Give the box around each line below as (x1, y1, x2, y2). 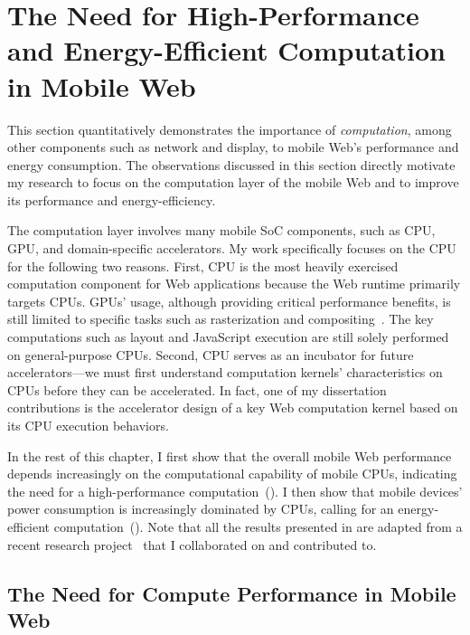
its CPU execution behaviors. (7, 416, 169, 434)
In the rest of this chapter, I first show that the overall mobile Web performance (7, 446, 452, 465)
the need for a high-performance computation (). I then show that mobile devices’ (7, 481, 463, 500)
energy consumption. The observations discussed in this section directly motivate (7, 155, 456, 174)
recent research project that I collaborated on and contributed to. (7, 535, 377, 554)
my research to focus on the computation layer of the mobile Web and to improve (7, 173, 459, 192)
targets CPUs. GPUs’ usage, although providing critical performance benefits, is (7, 291, 451, 310)
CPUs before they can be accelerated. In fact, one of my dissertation (7, 380, 387, 399)
